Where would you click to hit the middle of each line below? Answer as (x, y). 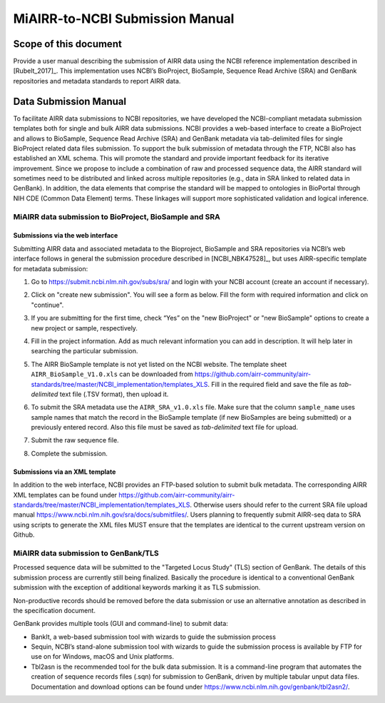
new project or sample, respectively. (84, 328)
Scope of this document (68, 44)
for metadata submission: (51, 268)
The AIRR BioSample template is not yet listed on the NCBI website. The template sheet (159, 364)
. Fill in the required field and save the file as (273, 384)
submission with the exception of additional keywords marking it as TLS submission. (137, 587)
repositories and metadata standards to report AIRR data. (97, 81)
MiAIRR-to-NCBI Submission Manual (124, 19)
